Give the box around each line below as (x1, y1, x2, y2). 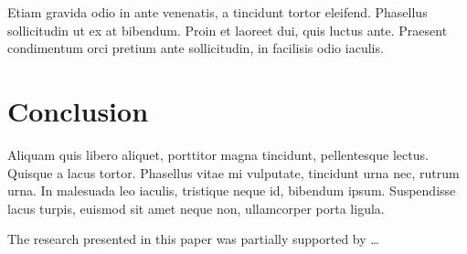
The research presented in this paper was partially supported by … (7, 229, 379, 249)
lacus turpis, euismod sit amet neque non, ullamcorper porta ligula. (7, 198, 385, 217)
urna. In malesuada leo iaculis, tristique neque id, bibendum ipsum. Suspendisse (7, 181, 456, 200)
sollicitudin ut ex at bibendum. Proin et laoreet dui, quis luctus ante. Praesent (7, 20, 448, 39)
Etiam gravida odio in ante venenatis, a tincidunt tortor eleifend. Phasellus (7, 3, 428, 21)
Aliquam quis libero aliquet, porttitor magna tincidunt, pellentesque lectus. (7, 144, 429, 164)
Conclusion (7, 91, 149, 129)
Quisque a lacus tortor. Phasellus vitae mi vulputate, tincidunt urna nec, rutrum (7, 163, 460, 182)
